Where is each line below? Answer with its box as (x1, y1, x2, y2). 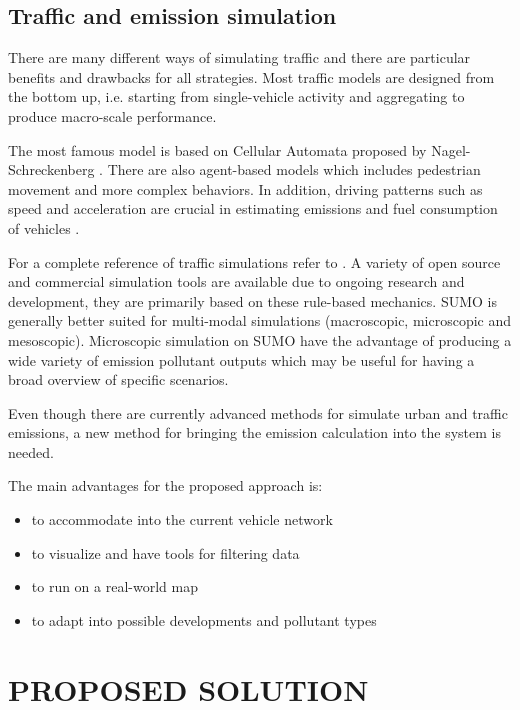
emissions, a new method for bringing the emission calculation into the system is (8, 422, 501, 443)
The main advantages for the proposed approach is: (8, 475, 323, 496)
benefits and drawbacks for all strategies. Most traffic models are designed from (8, 66, 495, 87)
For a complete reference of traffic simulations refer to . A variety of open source (8, 251, 501, 272)
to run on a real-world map (31, 576, 198, 597)
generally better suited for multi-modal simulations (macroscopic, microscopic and (8, 310, 512, 331)
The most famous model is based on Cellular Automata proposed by (8, 139, 427, 160)
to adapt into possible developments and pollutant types (31, 609, 377, 630)
